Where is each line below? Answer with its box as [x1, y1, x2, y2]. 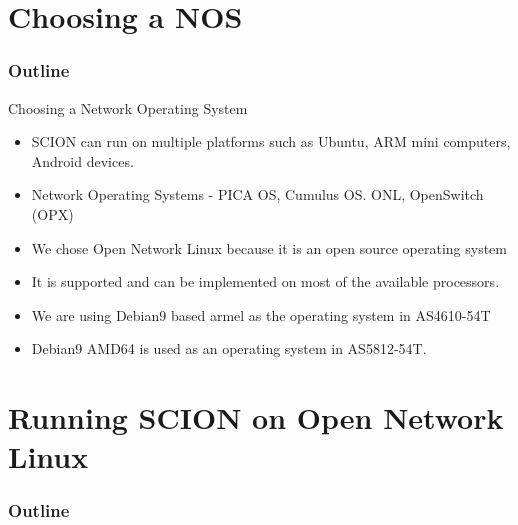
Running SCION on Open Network [8, 397, 504, 438]
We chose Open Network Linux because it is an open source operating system [31, 237, 507, 258]
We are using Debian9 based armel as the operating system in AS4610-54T [31, 304, 491, 325]
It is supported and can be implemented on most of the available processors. [31, 271, 500, 292]
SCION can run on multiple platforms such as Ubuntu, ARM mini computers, [31, 131, 511, 152]
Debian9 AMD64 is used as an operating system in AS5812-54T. [31, 338, 427, 359]
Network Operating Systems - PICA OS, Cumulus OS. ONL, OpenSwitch [31, 184, 484, 205]
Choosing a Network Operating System [8, 97, 248, 118]
